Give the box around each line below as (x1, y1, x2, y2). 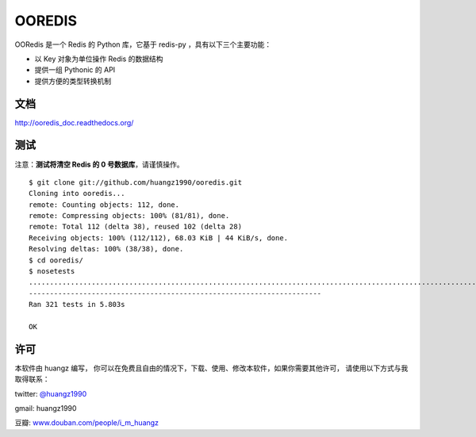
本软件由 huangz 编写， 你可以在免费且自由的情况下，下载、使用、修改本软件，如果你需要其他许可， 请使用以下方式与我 (14, 363, 409, 373)
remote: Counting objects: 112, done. (29, 200, 180, 209)
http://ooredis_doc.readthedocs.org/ (14, 117, 134, 127)
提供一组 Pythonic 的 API (34, 65, 116, 75)
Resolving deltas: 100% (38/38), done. (29, 244, 184, 254)
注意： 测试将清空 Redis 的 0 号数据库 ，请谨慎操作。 (14, 159, 184, 169)
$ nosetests (29, 266, 75, 276)
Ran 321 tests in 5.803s (29, 300, 125, 309)
